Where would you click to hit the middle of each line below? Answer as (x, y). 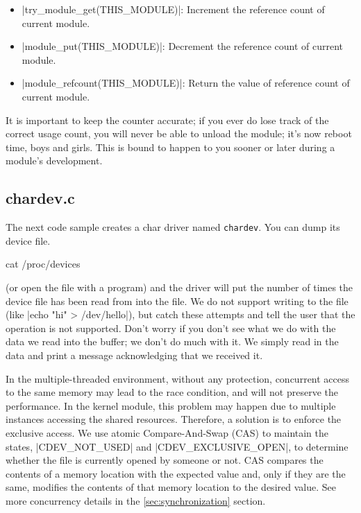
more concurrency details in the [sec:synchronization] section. (136, 500)
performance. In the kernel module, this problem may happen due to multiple (171, 405)
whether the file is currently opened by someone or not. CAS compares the (165, 460)
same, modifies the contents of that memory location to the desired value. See (171, 487)
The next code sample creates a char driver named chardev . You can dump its (173, 227)
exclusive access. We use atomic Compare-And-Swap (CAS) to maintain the (167, 432)
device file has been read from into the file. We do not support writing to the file (177, 301)
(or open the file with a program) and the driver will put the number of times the (179, 287)
